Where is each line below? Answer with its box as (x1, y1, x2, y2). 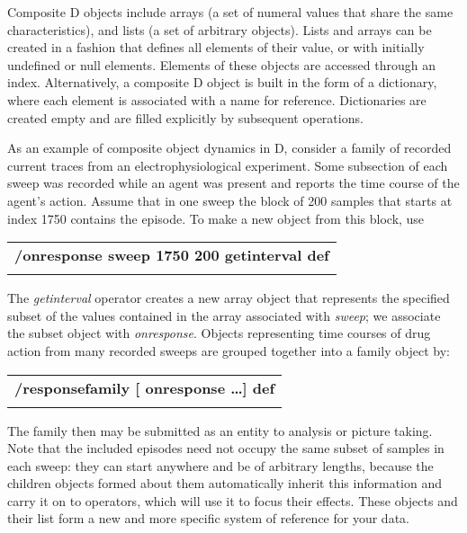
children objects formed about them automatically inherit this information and (7, 474, 442, 493)
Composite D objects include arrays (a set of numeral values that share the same (7, 3, 454, 21)
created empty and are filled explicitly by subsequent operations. (7, 108, 364, 127)
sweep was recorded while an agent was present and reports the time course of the (7, 173, 460, 192)
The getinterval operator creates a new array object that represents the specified (7, 289, 450, 307)
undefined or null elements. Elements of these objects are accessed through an (7, 55, 436, 74)
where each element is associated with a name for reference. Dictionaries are (7, 90, 427, 109)
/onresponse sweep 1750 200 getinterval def (14, 244, 329, 266)
